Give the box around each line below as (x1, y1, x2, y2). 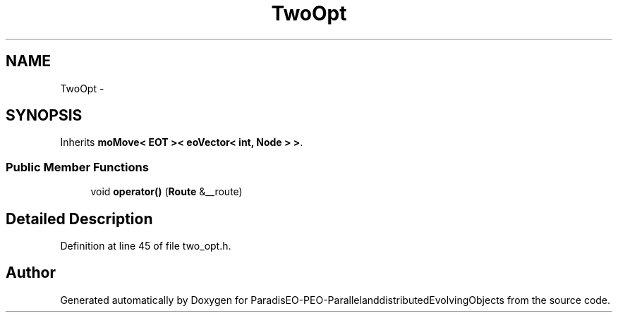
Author (6, 264, 56, 282)
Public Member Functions (6, 159, 149, 174)
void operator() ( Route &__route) (90, 185, 243, 198)
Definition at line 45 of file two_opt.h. (60, 240, 231, 252)
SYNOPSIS (6, 106, 83, 125)
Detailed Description (6, 209, 153, 228)
